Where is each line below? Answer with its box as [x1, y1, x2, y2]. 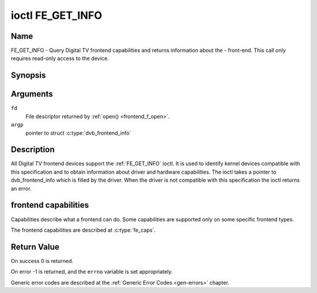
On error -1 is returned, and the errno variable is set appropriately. [11, 268, 173, 275]
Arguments [11, 89, 53, 99]
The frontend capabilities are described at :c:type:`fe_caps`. [11, 227, 156, 234]
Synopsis [11, 71, 46, 81]
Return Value [11, 242, 60, 252]
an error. [11, 185, 32, 192]
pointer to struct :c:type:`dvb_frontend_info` [25, 129, 131, 136]
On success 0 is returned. [11, 257, 73, 264]
